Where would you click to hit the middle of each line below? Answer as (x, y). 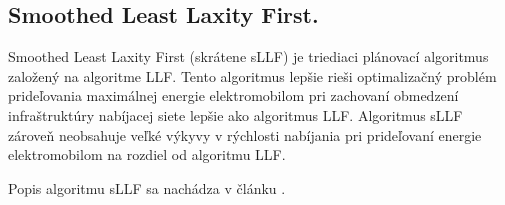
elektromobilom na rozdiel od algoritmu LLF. (147, 154)
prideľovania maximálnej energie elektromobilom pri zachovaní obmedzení (233, 95)
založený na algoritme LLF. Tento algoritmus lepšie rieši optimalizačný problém (252, 75)
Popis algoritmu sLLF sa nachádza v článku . (147, 187)
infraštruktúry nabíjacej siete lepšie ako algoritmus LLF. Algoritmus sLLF (235, 114)
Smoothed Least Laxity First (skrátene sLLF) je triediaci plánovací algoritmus (248, 56)
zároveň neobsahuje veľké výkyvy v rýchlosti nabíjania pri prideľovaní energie (245, 134)
